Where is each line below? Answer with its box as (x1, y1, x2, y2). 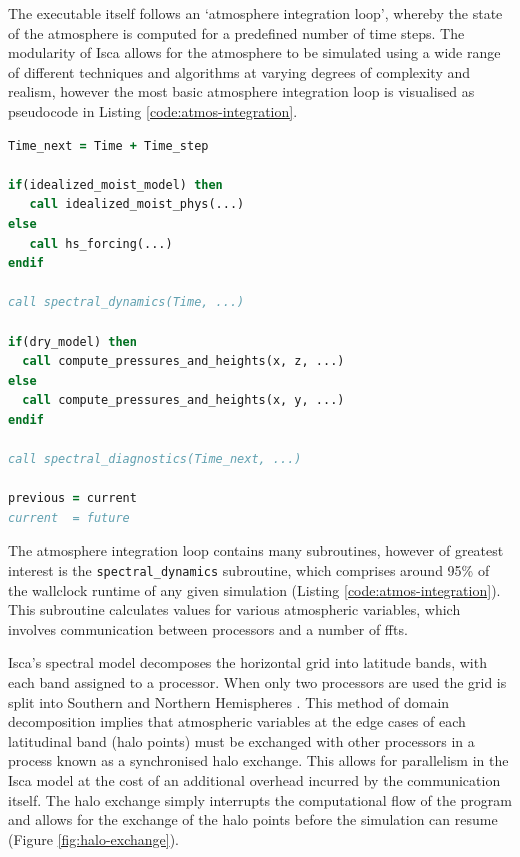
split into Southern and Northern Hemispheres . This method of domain (8, 691, 450, 712)
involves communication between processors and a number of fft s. (8, 618, 408, 639)
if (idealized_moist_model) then (8, 177, 223, 192)
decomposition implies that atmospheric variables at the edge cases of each (8, 711, 466, 732)
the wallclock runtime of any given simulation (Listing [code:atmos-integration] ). (8, 579, 501, 600)
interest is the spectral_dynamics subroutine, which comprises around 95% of (8, 560, 490, 581)
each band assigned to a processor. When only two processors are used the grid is (8, 672, 507, 693)
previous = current (8, 491, 137, 506)
